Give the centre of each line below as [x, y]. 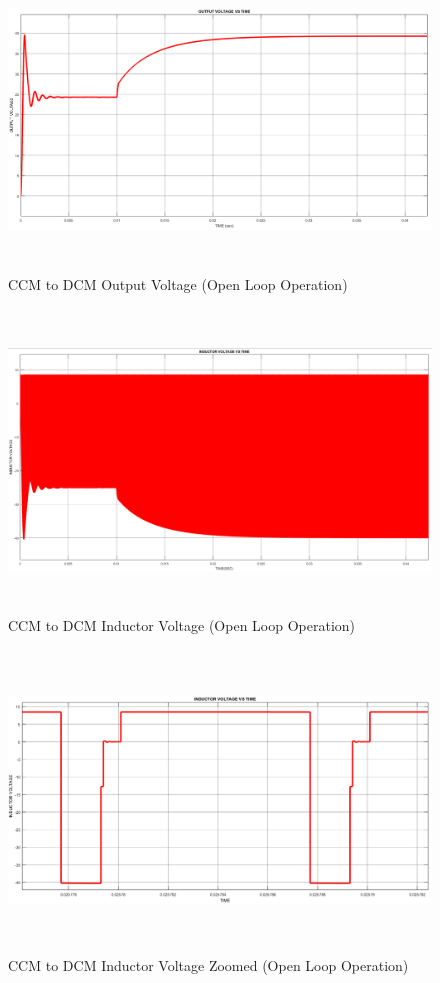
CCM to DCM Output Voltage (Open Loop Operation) [178, 283]
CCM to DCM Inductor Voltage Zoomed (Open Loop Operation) [208, 965]
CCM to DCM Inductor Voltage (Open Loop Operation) [182, 624]
